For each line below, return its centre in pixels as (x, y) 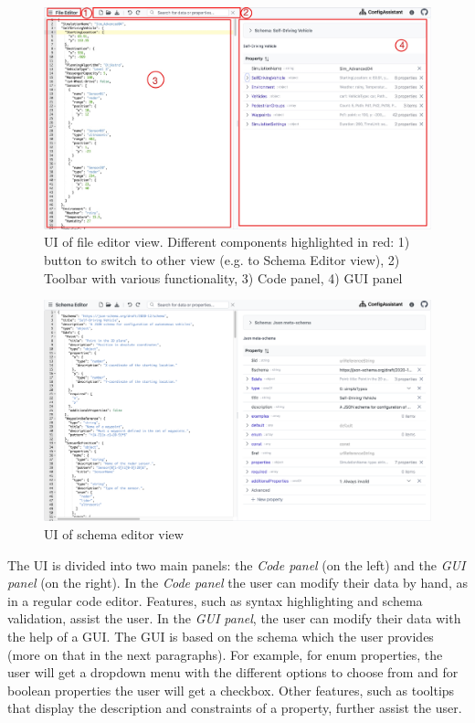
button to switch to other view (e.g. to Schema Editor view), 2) (222, 260)
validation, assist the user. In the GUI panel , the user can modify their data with (234, 618)
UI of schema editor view (114, 534)
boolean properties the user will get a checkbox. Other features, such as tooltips (231, 690)
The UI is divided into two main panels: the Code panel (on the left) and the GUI (237, 564)
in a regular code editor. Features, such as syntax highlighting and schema (215, 600)
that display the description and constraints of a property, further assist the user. (235, 708)
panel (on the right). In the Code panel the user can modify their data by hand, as (237, 583)
